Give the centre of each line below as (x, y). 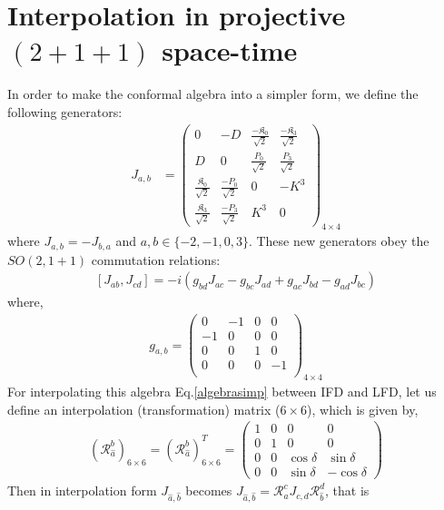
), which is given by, (363, 409)
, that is (347, 490)
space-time (230, 50)
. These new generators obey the (339, 241)
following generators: (65, 111)
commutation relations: (156, 259)
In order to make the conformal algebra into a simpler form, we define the (213, 94)
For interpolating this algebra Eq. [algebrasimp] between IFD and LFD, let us (222, 391)
